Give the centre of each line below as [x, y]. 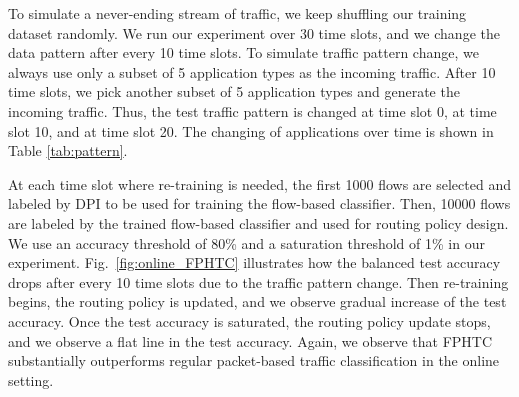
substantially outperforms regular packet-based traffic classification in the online [254, 360]
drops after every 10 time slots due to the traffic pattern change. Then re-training [258, 281]
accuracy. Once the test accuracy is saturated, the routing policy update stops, [249, 320]
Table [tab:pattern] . [68, 150]
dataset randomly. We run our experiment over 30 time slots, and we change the [254, 32]
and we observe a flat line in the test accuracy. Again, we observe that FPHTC [250, 340]
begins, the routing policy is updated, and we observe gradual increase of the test [257, 301]
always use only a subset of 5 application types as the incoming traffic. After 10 [252, 71]
